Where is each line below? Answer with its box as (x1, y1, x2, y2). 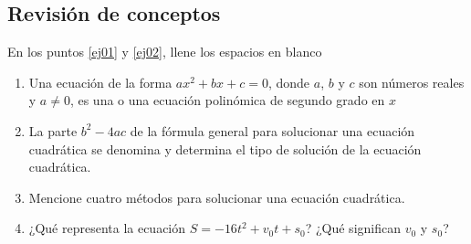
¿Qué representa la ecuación (28, 218, 186, 238)
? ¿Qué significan (305, 218, 401, 238)
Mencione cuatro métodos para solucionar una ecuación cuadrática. (28, 187, 405, 207)
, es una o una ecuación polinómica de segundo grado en (69, 90, 385, 110)
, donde (267, 72, 310, 91)
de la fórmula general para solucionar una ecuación (130, 121, 415, 140)
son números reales (359, 72, 465, 91)
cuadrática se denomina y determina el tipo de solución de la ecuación (28, 139, 422, 158)
